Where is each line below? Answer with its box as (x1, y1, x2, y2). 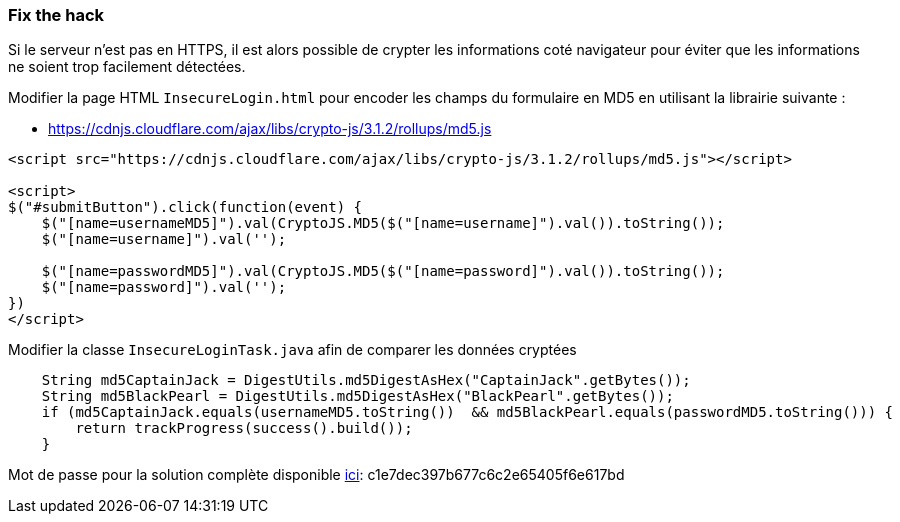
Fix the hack (8, 5, 105, 25)
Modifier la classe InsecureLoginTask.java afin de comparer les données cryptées (8, 341, 577, 359)
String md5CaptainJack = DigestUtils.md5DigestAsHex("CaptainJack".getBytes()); (41, 372, 691, 389)
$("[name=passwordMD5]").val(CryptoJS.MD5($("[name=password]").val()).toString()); (41, 263, 725, 280)
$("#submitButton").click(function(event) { (8, 199, 363, 216)
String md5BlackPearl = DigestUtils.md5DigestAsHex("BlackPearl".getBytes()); (41, 388, 674, 405)
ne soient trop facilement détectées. (8, 58, 246, 76)
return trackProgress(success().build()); (75, 420, 413, 437)
